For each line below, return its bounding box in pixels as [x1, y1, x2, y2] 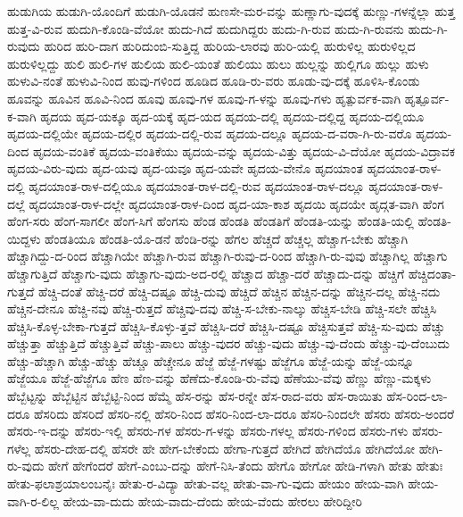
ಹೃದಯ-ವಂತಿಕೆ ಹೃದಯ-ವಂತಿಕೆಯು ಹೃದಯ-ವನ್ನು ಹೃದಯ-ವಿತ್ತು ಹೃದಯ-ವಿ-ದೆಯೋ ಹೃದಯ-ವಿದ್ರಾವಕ [32, 141, 456, 160]
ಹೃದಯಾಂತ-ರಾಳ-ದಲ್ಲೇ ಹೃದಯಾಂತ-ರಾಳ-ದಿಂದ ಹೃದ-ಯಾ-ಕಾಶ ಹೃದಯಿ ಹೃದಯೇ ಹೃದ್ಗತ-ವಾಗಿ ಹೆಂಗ [29, 194, 444, 213]
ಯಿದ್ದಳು [7, 229, 41, 247]
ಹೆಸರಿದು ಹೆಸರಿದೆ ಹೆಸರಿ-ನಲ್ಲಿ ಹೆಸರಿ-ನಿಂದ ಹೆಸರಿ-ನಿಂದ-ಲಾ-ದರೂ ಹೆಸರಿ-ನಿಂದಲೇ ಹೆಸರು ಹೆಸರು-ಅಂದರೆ [34, 404, 455, 422]
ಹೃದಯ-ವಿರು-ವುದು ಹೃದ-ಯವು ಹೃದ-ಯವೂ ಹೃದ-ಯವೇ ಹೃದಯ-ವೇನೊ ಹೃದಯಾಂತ [7, 159, 363, 178]
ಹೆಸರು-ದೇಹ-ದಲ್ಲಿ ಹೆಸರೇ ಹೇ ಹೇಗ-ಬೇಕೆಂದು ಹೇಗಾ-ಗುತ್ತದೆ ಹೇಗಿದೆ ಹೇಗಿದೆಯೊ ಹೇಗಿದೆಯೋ [34, 438, 416, 457]
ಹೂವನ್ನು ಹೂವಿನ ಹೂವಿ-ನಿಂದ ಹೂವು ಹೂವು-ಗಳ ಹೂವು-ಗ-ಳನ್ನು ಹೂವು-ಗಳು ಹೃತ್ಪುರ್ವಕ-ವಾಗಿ [7, 88, 401, 107]
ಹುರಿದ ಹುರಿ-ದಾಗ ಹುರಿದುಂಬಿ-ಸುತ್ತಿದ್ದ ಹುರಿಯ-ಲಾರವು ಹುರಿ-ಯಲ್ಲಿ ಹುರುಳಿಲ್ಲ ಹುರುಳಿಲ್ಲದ [44, 37, 416, 55]
